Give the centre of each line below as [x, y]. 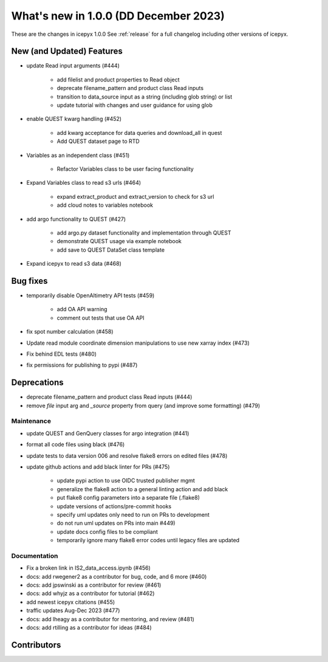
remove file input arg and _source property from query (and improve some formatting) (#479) [143, 405]
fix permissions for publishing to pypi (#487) [82, 365]
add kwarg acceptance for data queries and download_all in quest [139, 133]
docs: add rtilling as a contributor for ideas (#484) [89, 627]
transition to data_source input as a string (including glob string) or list [145, 97]
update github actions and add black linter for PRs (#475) [98, 467]
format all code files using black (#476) [76, 444]
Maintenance [31, 421]
